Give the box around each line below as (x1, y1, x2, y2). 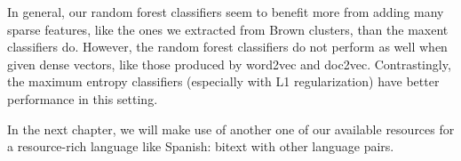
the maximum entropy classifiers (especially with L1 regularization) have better (7, 72, 440, 91)
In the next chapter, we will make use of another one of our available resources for (7, 119, 455, 138)
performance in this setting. (7, 89, 158, 108)
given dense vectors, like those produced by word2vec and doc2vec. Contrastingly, (7, 54, 451, 73)
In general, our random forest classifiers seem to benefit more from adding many (7, 3, 444, 20)
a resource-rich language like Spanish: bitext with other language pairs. (7, 137, 394, 156)
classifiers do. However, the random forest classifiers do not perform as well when (7, 37, 448, 56)
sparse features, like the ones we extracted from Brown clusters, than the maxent (7, 20, 449, 38)
